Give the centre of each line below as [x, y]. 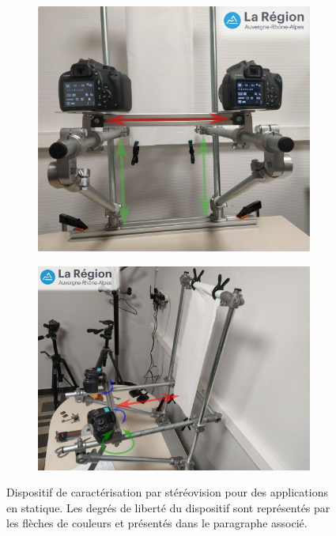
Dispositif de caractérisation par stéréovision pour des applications [167, 492]
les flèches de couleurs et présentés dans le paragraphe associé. [157, 523]
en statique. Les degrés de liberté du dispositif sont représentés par [168, 507]
